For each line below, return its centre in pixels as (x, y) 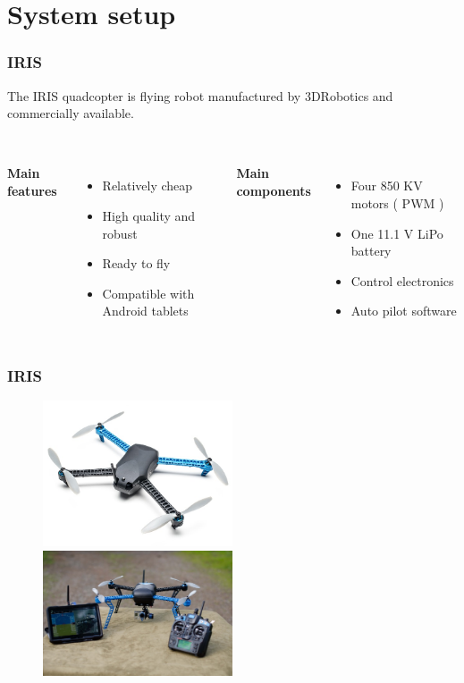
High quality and (149, 215)
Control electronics (402, 280)
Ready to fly (136, 263)
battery (371, 251)
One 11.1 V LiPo (397, 233)
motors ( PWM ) (397, 202)
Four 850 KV (387, 186)
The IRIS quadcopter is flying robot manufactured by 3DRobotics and (200, 95)
